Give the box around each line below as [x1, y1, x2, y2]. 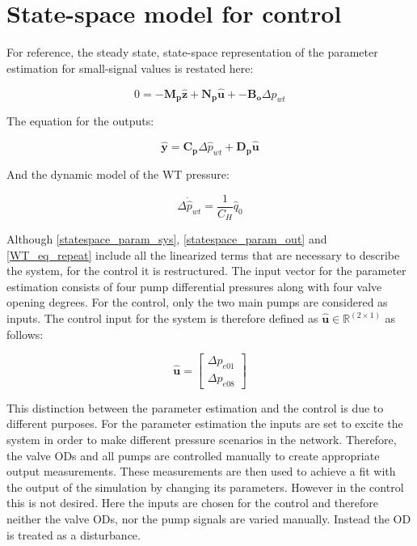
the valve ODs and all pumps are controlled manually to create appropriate [6, 447, 380, 463]
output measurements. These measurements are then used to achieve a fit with [6, 463, 396, 480]
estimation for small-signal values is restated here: [6, 59, 254, 76]
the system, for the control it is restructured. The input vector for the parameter [6, 262, 406, 279]
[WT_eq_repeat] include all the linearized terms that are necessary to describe [6, 246, 400, 263]
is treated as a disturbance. [6, 526, 141, 543]
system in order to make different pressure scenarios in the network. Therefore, [6, 431, 397, 448]
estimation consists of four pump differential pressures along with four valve [6, 277, 382, 294]
